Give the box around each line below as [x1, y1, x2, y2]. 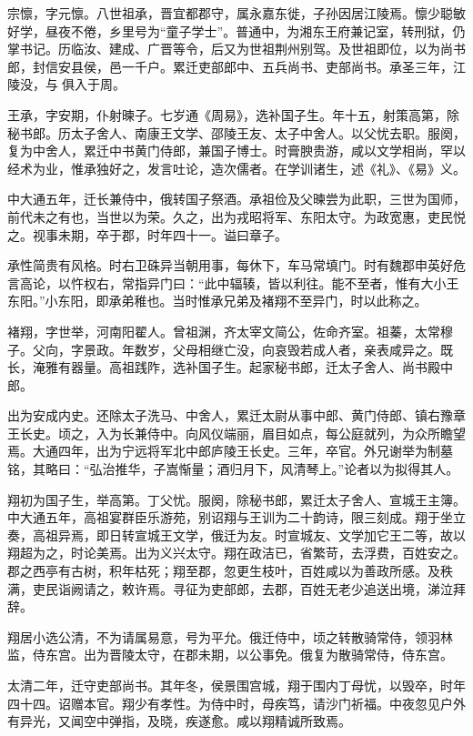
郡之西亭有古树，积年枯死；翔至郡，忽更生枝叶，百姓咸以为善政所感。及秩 [7, 561, 453, 580]
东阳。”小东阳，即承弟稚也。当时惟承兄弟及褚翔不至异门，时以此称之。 [7, 291, 428, 310]
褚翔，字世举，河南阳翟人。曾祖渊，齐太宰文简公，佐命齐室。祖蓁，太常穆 [7, 321, 453, 340]
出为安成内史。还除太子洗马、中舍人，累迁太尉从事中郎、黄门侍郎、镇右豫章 [7, 406, 466, 425]
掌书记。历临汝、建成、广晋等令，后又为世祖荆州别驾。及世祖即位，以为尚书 [7, 39, 466, 58]
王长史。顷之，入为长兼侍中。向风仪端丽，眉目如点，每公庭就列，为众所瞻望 [7, 423, 466, 442]
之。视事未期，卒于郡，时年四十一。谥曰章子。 [7, 225, 287, 244]
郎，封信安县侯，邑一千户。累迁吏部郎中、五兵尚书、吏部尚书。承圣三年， [7, 56, 453, 76]
